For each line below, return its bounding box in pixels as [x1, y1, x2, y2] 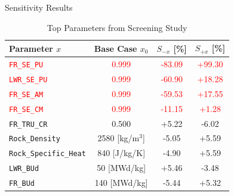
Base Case [94, 42, 137, 54]
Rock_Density [9, 135, 60, 144]
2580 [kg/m [97, 132, 140, 144]
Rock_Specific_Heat [9, 150, 86, 158]
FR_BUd [9, 179, 35, 188]
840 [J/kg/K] [97, 147, 146, 159]
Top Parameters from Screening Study [47, 21, 187, 33]
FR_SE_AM [9, 90, 44, 99]
